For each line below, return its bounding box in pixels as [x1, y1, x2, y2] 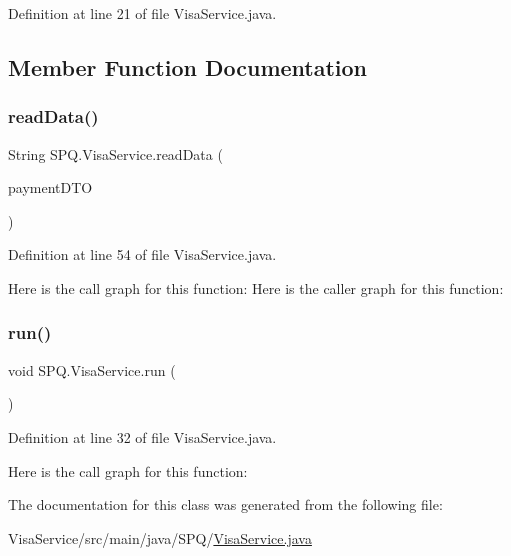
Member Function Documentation [8, 51, 368, 82]
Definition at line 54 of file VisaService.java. [8, 244, 277, 265]
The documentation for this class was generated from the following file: [8, 494, 443, 515]
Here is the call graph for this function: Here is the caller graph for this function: [8, 277, 504, 298]
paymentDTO [8, 177, 93, 198]
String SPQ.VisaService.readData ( [8, 143, 223, 164]
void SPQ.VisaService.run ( [8, 359, 176, 380]
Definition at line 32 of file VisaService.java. [8, 426, 277, 447]
